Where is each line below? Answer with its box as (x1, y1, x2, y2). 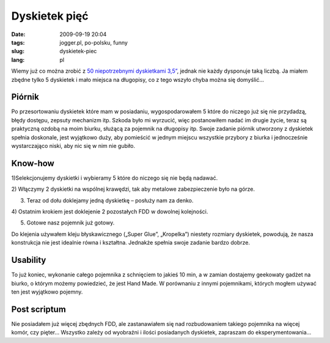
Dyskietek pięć (11, 9, 89, 23)
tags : (11, 39, 25, 46)
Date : (11, 31, 26, 38)
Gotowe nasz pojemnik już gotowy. (26, 219, 115, 226)
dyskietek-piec (59, 48, 97, 55)
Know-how (11, 158, 54, 168)
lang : (11, 56, 25, 64)
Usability (11, 255, 46, 265)
